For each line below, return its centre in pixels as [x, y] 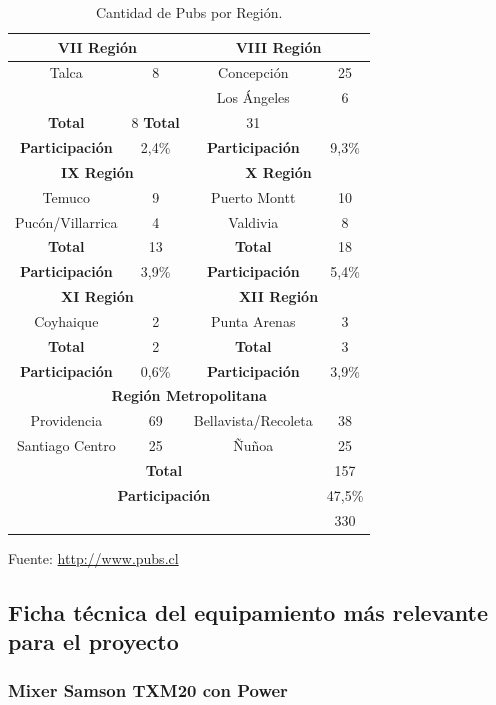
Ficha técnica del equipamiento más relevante [248, 611]
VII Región [97, 46]
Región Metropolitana [189, 395]
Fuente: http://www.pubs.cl [93, 557]
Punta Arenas [253, 320]
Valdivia [253, 221]
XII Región [278, 296]
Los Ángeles [253, 97]
